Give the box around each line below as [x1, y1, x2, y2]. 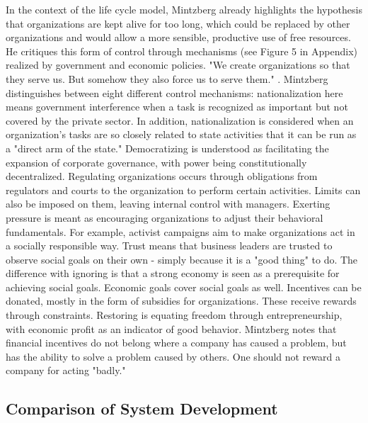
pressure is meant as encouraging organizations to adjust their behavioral [6, 210, 323, 225]
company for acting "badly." [6, 363, 126, 378]
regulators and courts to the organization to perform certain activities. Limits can [6, 182, 361, 197]
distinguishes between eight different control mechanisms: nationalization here [6, 85, 343, 100]
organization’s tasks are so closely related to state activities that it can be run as [6, 127, 357, 142]
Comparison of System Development [6, 397, 278, 419]
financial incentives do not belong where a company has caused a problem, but [6, 335, 347, 350]
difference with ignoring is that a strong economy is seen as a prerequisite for [6, 266, 340, 281]
